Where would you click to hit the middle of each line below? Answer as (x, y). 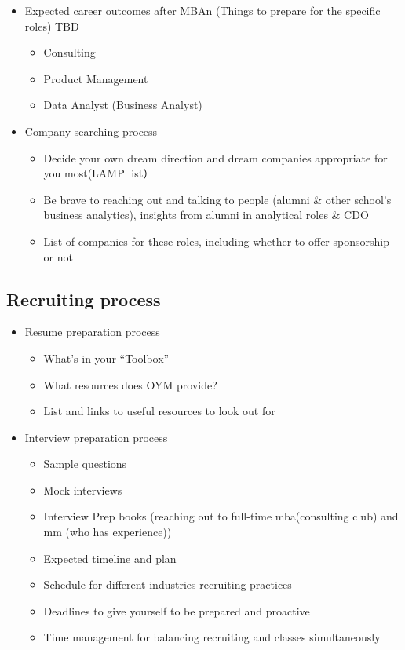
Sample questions (85, 464)
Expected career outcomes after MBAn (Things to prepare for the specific (202, 10)
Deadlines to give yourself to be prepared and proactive (177, 610)
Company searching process (91, 131)
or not (58, 256)
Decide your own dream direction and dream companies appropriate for (215, 157)
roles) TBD (52, 26)
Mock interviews (83, 489)
